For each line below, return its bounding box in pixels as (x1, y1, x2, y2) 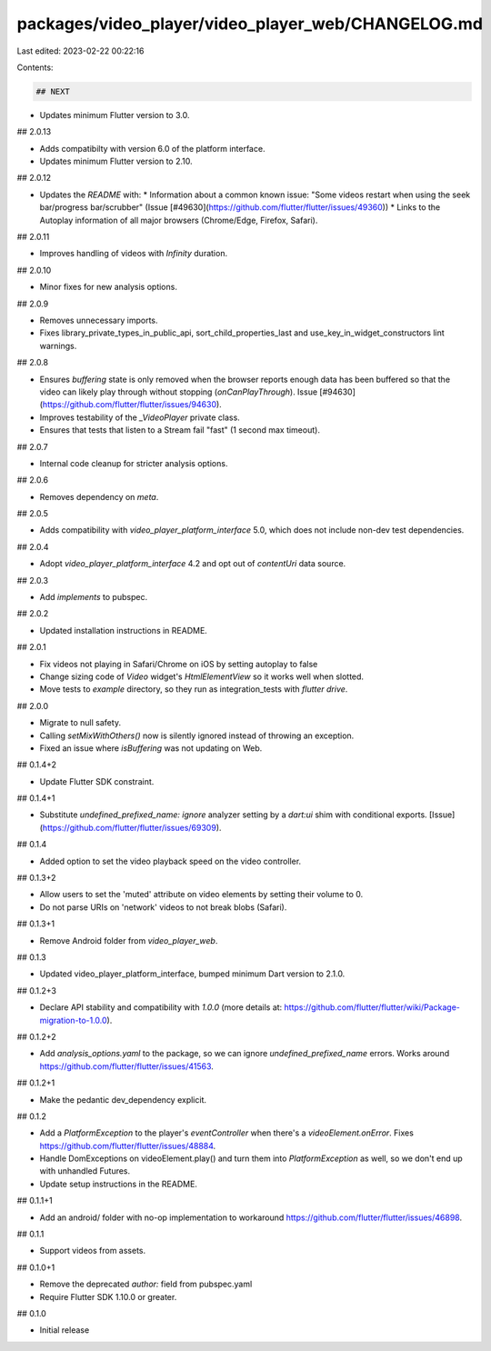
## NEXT (35, 86, 70, 96)
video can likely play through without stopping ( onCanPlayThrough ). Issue (39, 386, 318, 397)
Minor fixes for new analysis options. (39, 282, 177, 293)
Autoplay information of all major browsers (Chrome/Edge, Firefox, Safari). (39, 215, 318, 225)
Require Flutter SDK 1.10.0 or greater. (39, 1291, 177, 1302)
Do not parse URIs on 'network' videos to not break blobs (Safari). (39, 901, 287, 913)
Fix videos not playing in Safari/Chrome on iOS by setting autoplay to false (39, 658, 318, 669)
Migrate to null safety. (39, 717, 122, 728)
